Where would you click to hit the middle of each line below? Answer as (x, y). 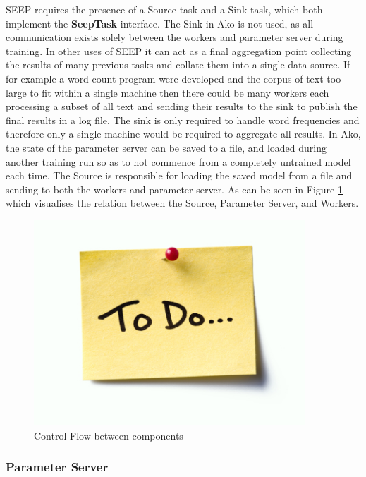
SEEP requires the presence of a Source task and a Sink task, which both (164, 9)
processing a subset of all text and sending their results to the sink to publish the (182, 106)
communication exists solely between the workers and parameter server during (175, 37)
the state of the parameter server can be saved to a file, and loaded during (166, 147)
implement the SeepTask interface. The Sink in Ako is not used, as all (160, 23)
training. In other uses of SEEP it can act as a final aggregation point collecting (179, 50)
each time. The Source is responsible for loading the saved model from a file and (179, 175)
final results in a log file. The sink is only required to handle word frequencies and (183, 120)
